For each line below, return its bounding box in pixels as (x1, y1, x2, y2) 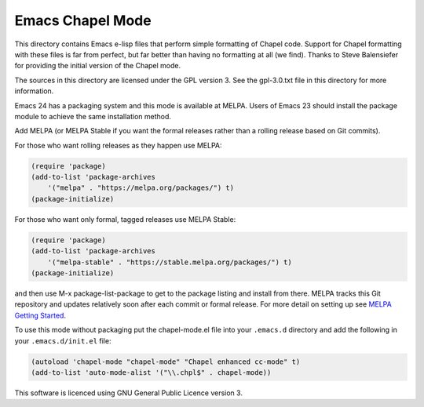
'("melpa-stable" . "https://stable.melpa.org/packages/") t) (47, 257, 292, 267)
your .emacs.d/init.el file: (14, 336, 111, 345)
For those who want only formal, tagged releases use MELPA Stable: (14, 214, 236, 223)
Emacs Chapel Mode (14, 12, 152, 29)
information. (14, 86, 54, 96)
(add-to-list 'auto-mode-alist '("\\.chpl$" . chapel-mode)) (31, 368, 272, 376)
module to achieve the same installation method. (14, 111, 172, 121)
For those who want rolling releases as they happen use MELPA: (14, 140, 223, 150)
